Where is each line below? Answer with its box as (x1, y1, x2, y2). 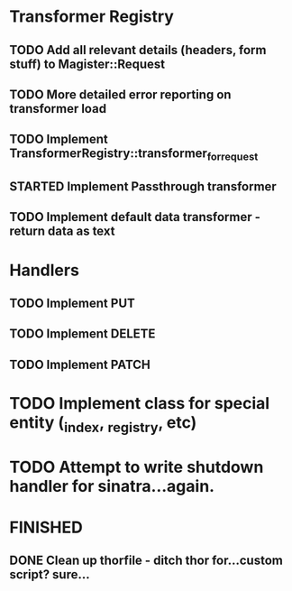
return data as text (9, 224, 115, 239)
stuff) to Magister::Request (9, 56, 165, 71)
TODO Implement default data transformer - (9, 209, 261, 225)
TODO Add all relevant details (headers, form (9, 42, 267, 58)
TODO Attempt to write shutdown (9, 457, 264, 477)
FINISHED (9, 517, 83, 538)
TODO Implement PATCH (9, 356, 151, 372)
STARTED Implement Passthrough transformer (9, 179, 277, 194)
